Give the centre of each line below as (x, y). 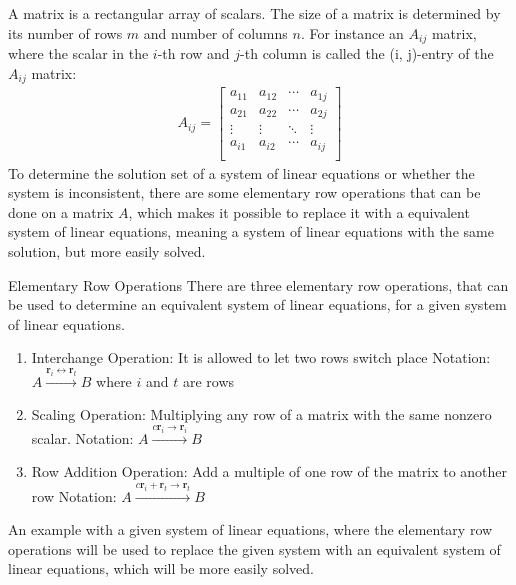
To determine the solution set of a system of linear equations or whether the (241, 172)
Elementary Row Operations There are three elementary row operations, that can (258, 284)
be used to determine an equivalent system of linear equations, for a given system (257, 304)
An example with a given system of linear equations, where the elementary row (250, 529)
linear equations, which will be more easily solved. (161, 568)
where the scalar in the (78, 53)
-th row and (193, 53)
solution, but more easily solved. (107, 251)
